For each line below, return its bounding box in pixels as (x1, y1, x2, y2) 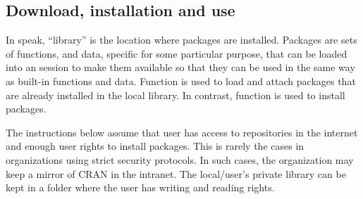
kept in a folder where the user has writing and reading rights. (6, 180, 275, 195)
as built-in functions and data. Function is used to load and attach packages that (6, 73, 356, 88)
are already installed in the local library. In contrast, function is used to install (6, 87, 345, 102)
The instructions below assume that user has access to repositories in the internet (6, 124, 358, 139)
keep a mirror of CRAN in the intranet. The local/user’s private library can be (6, 166, 346, 181)
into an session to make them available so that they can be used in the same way (6, 60, 355, 75)
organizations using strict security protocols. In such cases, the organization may (6, 152, 354, 167)
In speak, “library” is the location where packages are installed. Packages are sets (6, 32, 357, 47)
